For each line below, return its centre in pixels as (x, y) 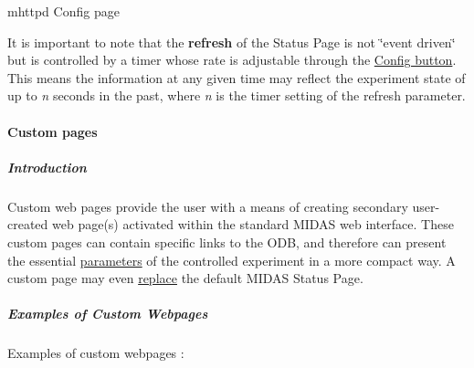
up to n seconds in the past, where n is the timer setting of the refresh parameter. (237, 95)
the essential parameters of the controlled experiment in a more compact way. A (232, 260)
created (28, 224)
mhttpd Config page (63, 11)
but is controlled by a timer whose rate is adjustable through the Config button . (232, 60)
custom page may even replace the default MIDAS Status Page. (185, 278)
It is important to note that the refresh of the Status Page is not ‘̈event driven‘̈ (232, 42)
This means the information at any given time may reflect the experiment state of (237, 77)
